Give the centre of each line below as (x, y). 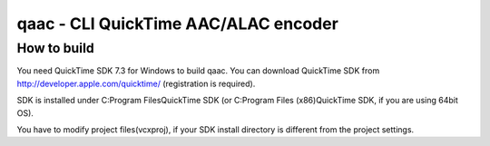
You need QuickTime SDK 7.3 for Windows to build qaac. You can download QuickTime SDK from (198, 71)
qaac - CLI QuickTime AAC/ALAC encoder (178, 24)
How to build (55, 48)
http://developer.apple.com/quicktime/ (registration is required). (136, 83)
